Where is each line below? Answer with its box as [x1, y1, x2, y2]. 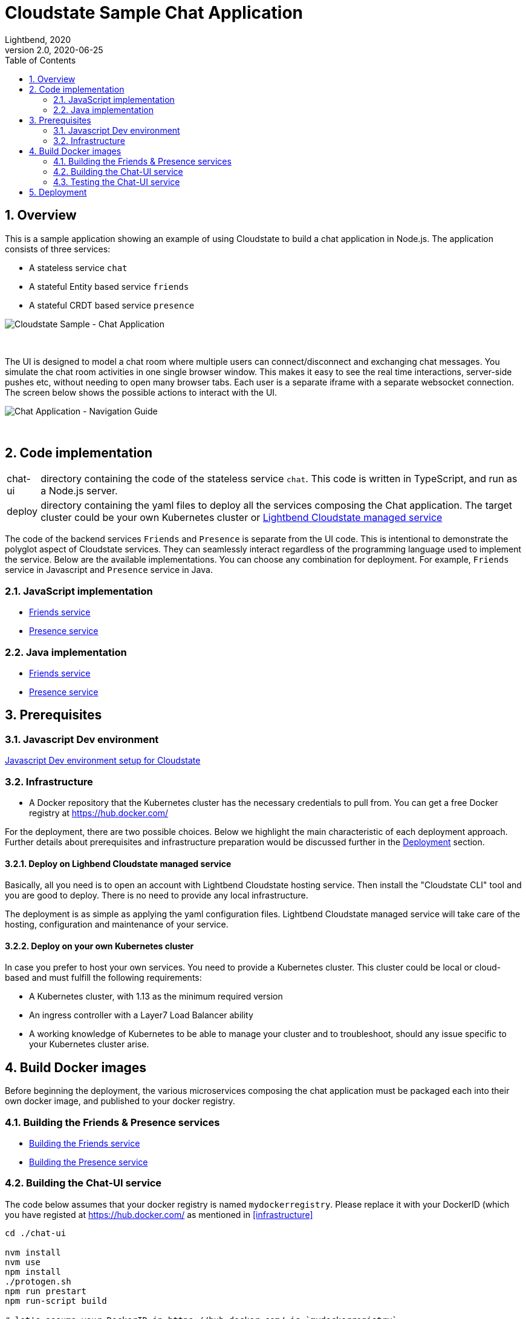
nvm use [5, 1257, 41, 1267]
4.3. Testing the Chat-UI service [53, 176, 180, 187]
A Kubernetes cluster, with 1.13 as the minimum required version [29, 991, 283, 1002]
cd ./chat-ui [5, 1228, 67, 1238]
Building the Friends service [29, 1137, 140, 1148]
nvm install [5, 1247, 61, 1257]
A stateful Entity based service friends [29, 281, 189, 292]
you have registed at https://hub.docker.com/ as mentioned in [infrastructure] [5, 1209, 313, 1220]
